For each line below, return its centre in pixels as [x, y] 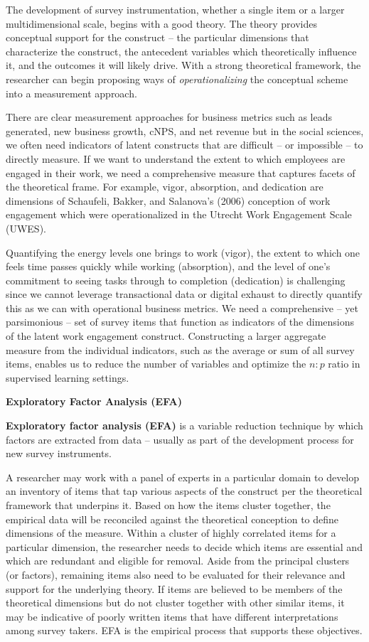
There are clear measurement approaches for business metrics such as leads [169, 117]
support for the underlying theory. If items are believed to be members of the [174, 588]
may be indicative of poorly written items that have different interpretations [172, 616]
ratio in [344, 364]
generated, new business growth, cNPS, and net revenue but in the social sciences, [185, 130]
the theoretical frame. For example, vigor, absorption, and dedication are [165, 187]
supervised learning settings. [68, 377]
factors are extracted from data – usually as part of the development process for [180, 439]
